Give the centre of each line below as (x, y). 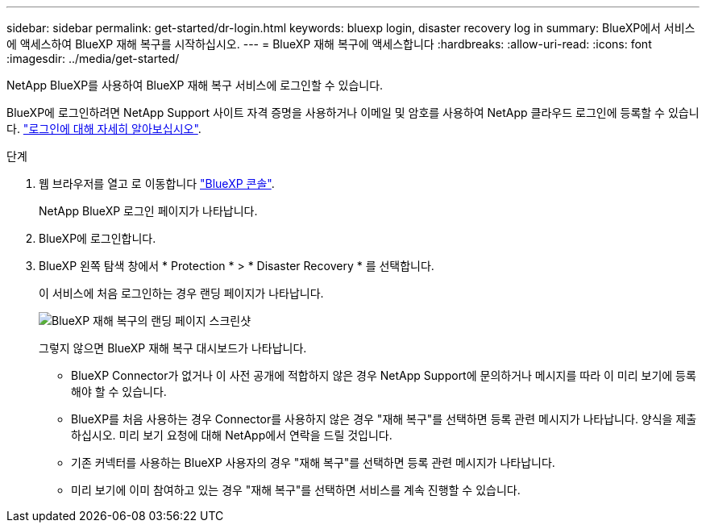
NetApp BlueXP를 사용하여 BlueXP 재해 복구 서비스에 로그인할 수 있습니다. (195, 85)
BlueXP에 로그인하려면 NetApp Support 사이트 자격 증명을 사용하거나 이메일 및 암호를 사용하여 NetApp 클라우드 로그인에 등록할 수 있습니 (353, 112)
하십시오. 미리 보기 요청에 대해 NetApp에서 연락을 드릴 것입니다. (232, 435)
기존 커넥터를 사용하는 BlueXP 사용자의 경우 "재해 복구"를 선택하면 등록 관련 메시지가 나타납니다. (313, 462)
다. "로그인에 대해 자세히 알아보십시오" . (104, 129)
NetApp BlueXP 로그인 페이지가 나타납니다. (148, 211)
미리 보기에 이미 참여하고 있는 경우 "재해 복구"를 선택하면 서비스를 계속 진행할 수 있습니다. (296, 490)
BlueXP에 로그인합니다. (98, 238)
